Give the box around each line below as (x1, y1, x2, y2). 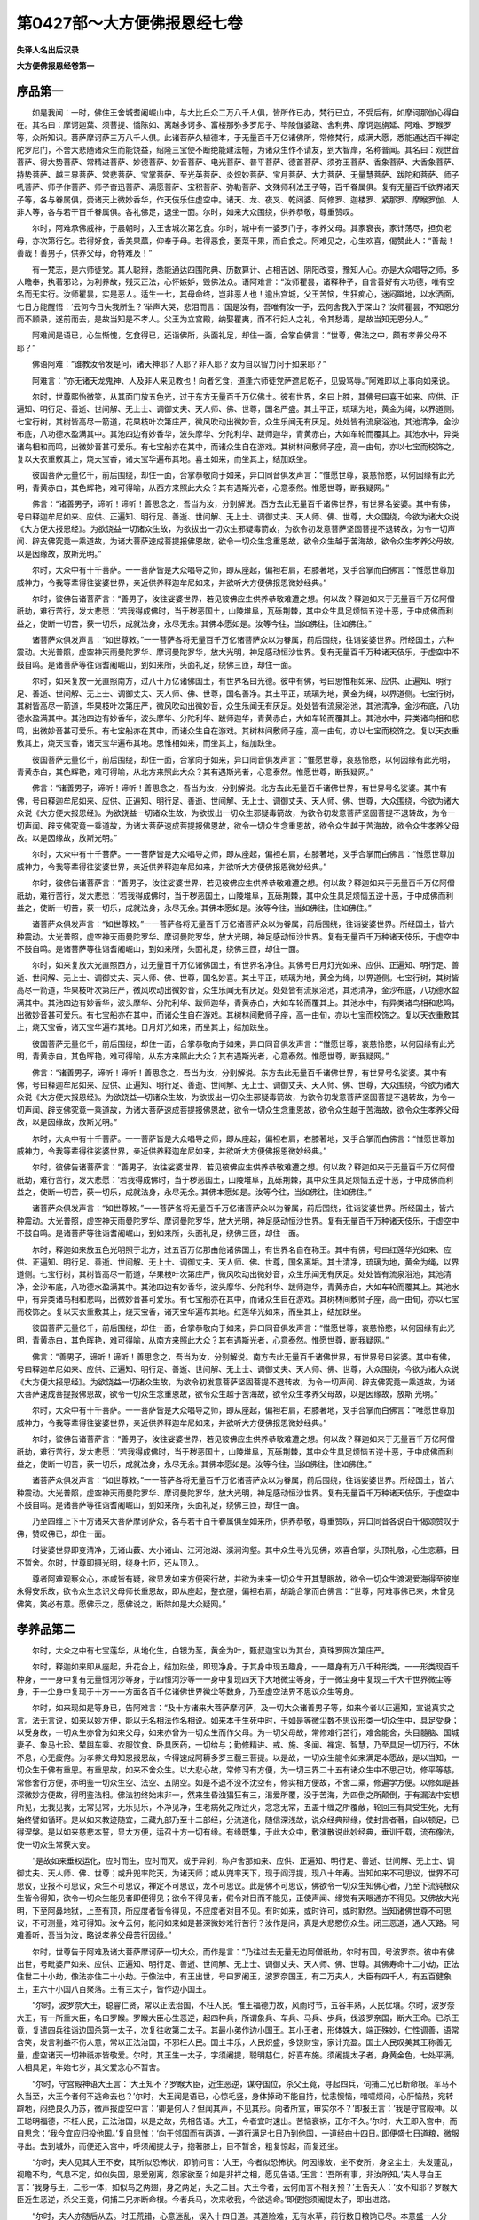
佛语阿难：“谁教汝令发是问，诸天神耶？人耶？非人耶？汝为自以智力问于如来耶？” (31, 359, 327, 369)
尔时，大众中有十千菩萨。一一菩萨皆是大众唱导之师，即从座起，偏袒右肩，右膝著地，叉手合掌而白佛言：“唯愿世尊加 (31, 1405, 456, 1415)
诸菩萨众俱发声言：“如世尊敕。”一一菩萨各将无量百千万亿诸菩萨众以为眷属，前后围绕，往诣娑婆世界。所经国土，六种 (31, 635, 455, 646)
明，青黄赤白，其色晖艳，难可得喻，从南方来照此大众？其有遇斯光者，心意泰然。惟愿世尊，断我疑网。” (16, 1335, 389, 1345)
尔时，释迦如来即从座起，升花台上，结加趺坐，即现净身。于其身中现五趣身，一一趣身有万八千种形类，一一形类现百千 (31, 1661, 459, 1672)
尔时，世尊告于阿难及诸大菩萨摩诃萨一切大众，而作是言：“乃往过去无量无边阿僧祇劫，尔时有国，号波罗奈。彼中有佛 (31, 1946, 456, 1957)
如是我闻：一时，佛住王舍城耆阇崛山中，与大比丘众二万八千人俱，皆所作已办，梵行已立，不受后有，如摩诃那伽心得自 (31, 107, 459, 117)
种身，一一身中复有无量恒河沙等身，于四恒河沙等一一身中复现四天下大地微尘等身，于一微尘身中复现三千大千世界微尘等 (16, 1674, 452, 1685)
